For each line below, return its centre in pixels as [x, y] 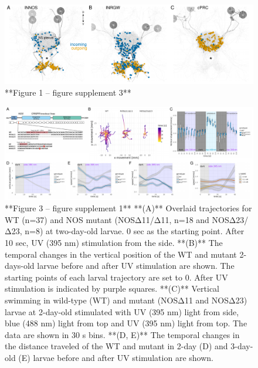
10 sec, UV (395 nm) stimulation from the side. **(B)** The [114, 242]
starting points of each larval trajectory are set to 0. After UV [116, 277]
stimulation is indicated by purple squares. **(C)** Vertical [112, 288]
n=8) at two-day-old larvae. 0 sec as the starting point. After [135, 231]
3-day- [242, 346]
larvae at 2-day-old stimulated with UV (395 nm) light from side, [122, 311]
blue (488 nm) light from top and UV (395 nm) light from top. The [126, 323]
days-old [20, 266]
